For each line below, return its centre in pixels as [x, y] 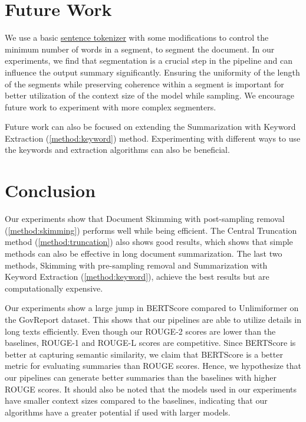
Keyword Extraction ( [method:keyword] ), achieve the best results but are [137, 277]
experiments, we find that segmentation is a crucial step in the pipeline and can [149, 60]
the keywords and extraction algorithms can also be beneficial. [117, 150]
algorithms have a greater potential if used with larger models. [118, 412]
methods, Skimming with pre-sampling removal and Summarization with [136, 265]
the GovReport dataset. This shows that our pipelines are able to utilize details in [153, 319]
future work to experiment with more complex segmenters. [111, 107]
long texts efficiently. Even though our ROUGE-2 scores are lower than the [140, 331]
